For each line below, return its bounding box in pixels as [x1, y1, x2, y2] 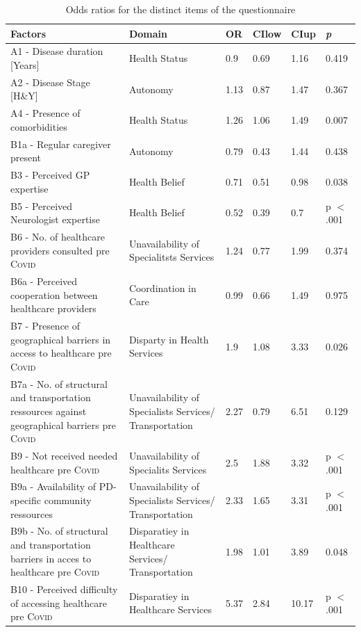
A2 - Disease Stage [10, 74, 90, 89]
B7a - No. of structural [10, 376, 108, 391]
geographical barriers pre [10, 417, 116, 432]
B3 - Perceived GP [10, 168, 90, 182]
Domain [128, 26, 167, 40]
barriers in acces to [10, 551, 92, 565]
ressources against [10, 403, 87, 418]
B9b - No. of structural [10, 524, 108, 538]
